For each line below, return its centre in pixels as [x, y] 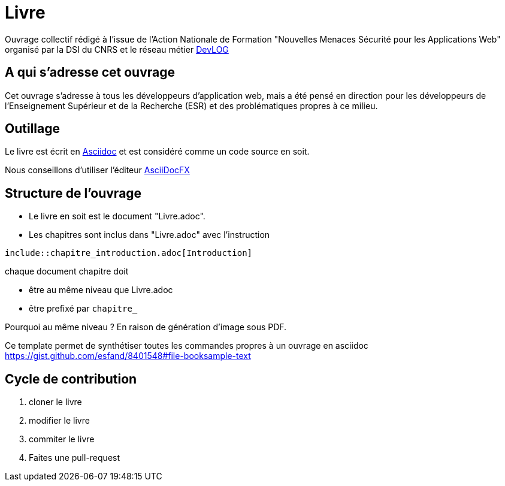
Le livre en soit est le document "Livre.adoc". [117, 216]
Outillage [32, 129]
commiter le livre [62, 439]
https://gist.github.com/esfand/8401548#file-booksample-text [128, 356]
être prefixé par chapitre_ [83, 309]
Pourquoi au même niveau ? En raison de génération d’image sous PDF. [146, 327]
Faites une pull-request [75, 458]
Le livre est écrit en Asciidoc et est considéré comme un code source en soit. [157, 152]
